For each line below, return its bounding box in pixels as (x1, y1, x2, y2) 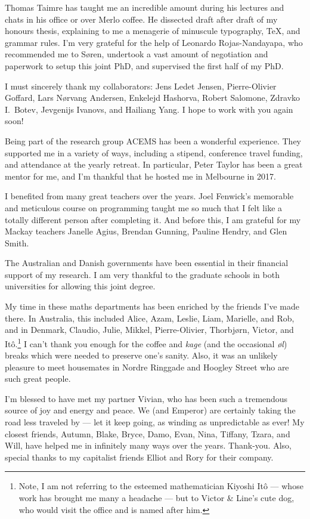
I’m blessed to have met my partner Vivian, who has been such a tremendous (5, 392, 288, 404)
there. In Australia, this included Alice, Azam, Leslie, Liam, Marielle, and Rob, (5, 311, 294, 324)
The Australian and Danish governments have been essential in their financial (5, 257, 289, 269)
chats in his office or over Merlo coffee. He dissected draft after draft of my (5, 13, 278, 25)
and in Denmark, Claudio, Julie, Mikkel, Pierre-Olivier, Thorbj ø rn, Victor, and (5, 323, 294, 336)
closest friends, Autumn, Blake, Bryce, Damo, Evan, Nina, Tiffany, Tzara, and (5, 427, 290, 440)
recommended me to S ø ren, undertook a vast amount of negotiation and (5, 48, 268, 60)
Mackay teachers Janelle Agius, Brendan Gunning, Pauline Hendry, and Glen (5, 225, 287, 237)
